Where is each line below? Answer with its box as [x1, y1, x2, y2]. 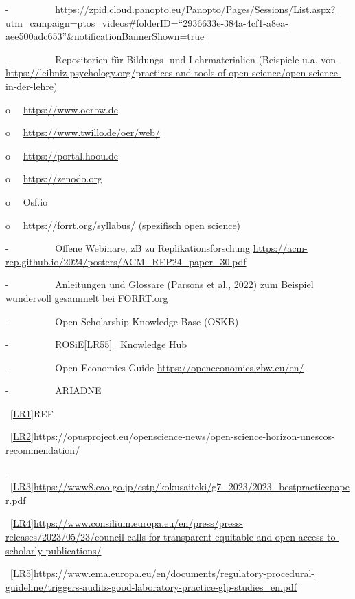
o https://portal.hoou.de [5, 148, 118, 162]
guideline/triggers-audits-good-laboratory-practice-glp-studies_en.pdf [5, 579, 297, 593]
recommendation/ [5, 443, 80, 457]
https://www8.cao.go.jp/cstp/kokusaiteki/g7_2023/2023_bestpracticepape [33, 479, 350, 494]
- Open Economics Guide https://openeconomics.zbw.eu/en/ [5, 360, 304, 374]
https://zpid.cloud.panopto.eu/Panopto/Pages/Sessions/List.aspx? [55, 2, 336, 16]
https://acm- [253, 241, 308, 255]
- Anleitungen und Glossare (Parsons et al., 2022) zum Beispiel [5, 277, 314, 292]
